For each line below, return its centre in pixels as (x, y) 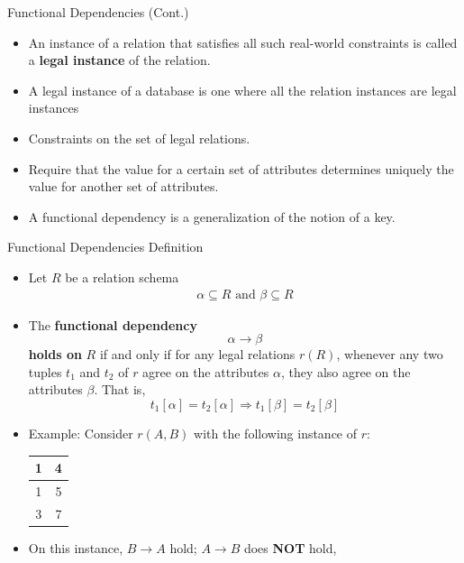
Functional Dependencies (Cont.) (98, 12)
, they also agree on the (346, 371)
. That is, (120, 389)
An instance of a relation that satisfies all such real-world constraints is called (243, 42)
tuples (45, 371)
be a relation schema (122, 277)
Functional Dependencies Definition (105, 247)
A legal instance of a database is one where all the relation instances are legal (242, 90)
